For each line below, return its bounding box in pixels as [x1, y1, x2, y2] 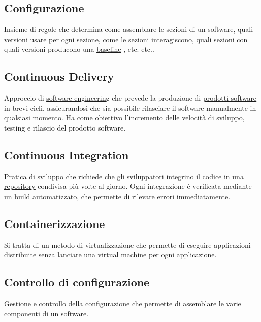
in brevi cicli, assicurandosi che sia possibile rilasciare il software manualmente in [4, 102, 256, 113]
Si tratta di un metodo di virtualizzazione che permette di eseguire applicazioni [4, 239, 251, 250]
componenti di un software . [4, 308, 89, 318]
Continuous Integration [4, 147, 129, 163]
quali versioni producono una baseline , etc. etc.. [4, 44, 154, 54]
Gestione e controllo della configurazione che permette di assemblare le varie [4, 298, 241, 309]
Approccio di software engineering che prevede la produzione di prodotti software [4, 92, 257, 103]
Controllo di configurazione [4, 274, 150, 290]
